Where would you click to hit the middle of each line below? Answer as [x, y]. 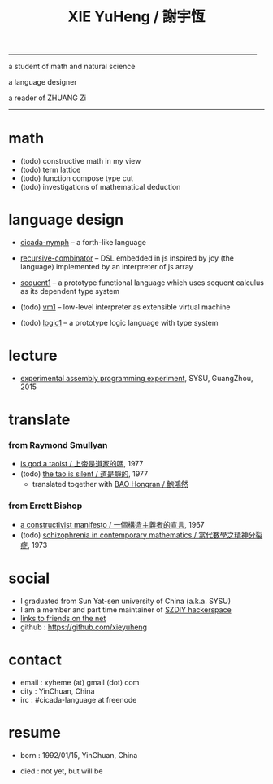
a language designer [43, 82]
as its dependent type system [70, 291]
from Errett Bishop [45, 506]
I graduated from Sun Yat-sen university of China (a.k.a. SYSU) [126, 601]
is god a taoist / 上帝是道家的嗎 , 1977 [82, 464]
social [29, 578]
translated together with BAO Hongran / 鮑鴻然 [110, 484]
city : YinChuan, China [57, 691]
